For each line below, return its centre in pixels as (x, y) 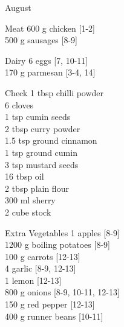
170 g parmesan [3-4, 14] (50, 72)
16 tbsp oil (24, 176)
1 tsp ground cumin (41, 152)
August (18, 7)
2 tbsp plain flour (37, 188)
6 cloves (19, 104)
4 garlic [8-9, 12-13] (41, 268)
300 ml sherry (30, 200)
